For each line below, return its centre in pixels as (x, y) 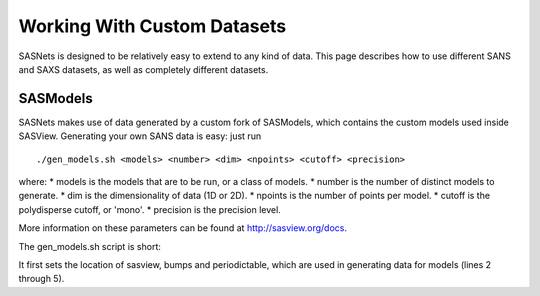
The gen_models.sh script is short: (90, 246)
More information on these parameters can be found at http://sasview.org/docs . (182, 228)
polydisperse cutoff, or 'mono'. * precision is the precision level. (150, 209)
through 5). (41, 279)
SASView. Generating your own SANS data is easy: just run (140, 136)
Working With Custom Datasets (152, 26)
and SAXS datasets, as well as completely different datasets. (143, 69)
